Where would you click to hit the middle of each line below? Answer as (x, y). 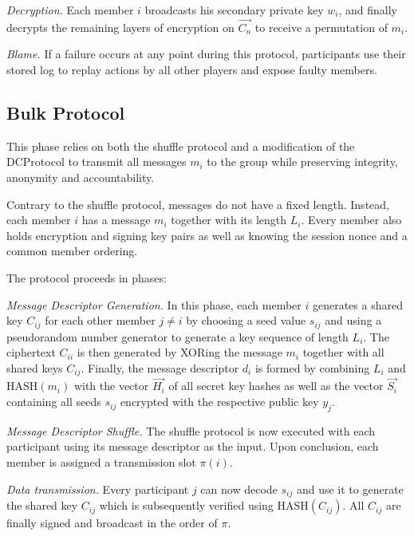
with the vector (111, 386)
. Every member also (351, 220)
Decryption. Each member (70, 10)
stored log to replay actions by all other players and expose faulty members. (192, 69)
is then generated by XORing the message (179, 352)
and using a (353, 320)
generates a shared (357, 304)
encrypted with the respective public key (219, 402)
